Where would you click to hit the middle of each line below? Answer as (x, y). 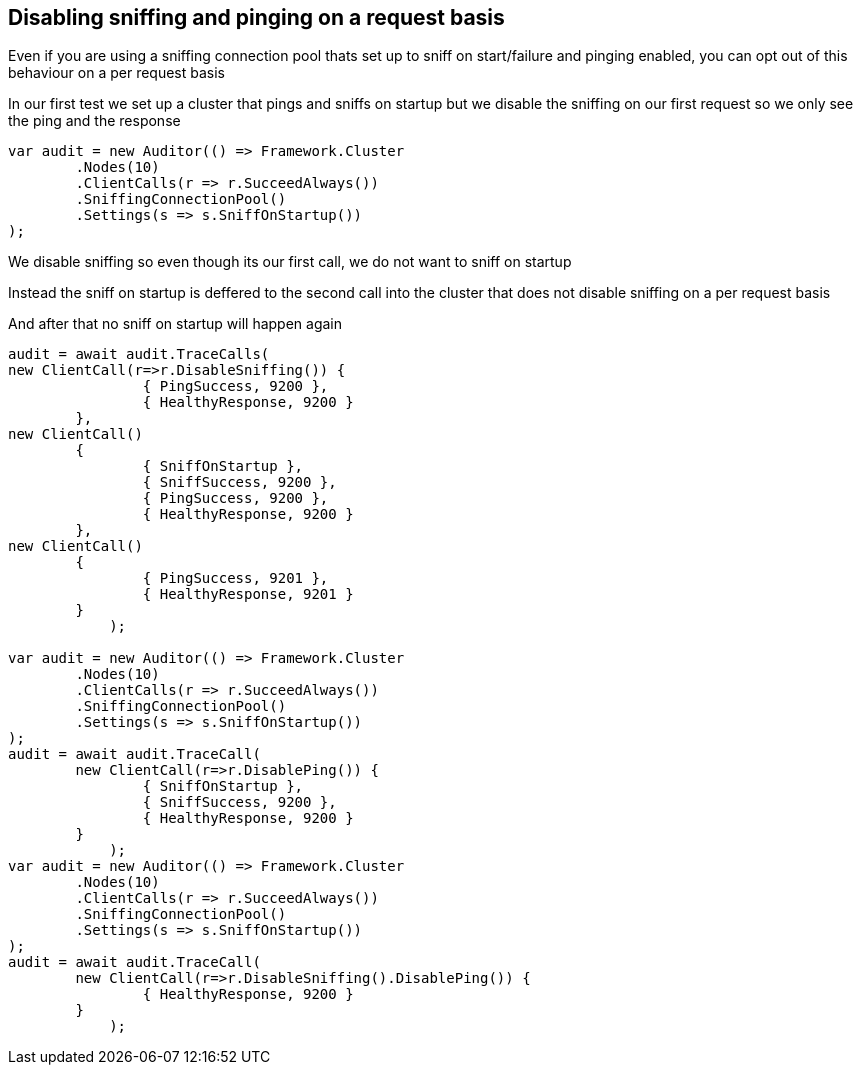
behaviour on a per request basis (117, 73)
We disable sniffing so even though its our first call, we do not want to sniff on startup (290, 262)
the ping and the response (94, 121)
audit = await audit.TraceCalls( (139, 354)
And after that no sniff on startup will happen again (175, 324)
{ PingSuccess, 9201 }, (235, 578)
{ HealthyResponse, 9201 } (248, 594)
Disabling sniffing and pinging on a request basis (256, 17)
